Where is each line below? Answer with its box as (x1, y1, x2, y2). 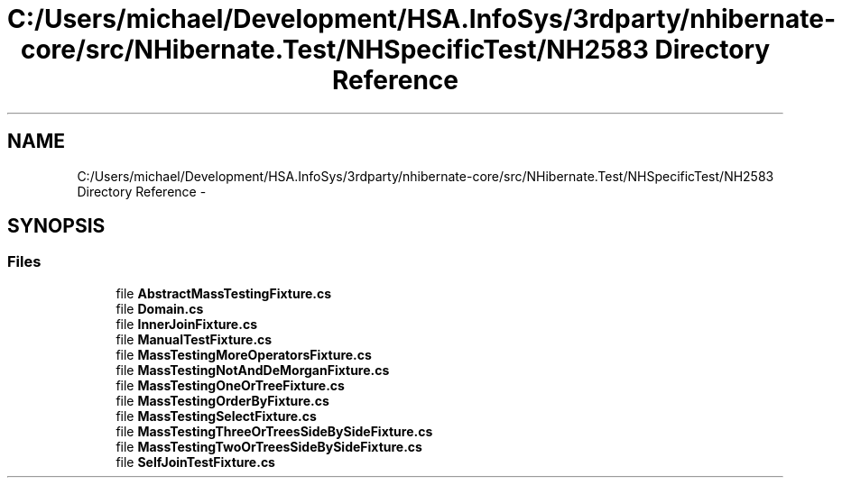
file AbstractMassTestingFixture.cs (116, 285, 332, 301)
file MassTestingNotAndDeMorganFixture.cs (116, 361, 390, 378)
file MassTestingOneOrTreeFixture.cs (116, 377, 345, 393)
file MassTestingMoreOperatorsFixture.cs (116, 346, 372, 362)
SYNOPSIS (7, 215, 106, 238)
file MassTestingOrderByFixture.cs (116, 392, 329, 408)
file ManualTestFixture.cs (116, 331, 273, 347)
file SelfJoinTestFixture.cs (116, 453, 275, 470)
